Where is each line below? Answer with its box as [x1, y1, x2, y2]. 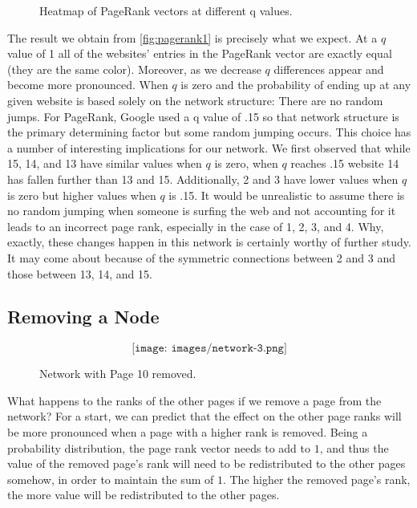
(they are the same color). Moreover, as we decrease [7, 60, 261, 77]
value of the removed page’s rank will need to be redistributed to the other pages [7, 455, 406, 472]
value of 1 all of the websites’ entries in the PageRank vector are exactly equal [7, 45, 392, 62]
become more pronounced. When [7, 76, 168, 93]
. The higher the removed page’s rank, [222, 470, 411, 487]
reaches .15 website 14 [290, 155, 399, 172]
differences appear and [273, 60, 384, 77]
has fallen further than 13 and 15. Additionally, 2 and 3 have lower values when [7, 170, 399, 187]
